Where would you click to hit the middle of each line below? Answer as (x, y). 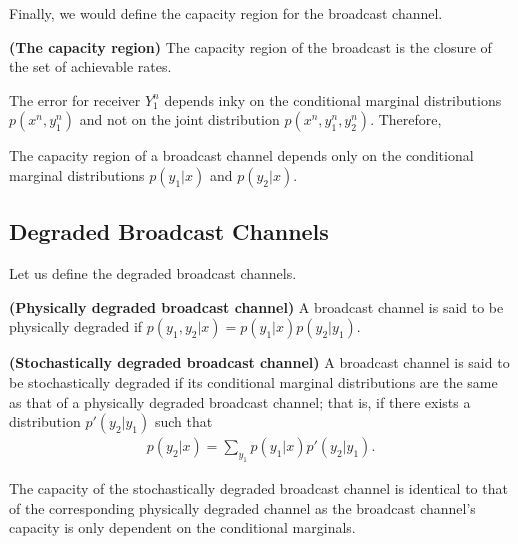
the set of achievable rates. (90, 66)
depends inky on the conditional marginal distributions (333, 99)
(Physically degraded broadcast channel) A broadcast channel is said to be (256, 306)
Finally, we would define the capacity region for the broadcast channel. (226, 13)
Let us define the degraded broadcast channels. (153, 273)
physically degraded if (76, 326)
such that (183, 421)
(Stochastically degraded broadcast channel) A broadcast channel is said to (259, 362)
